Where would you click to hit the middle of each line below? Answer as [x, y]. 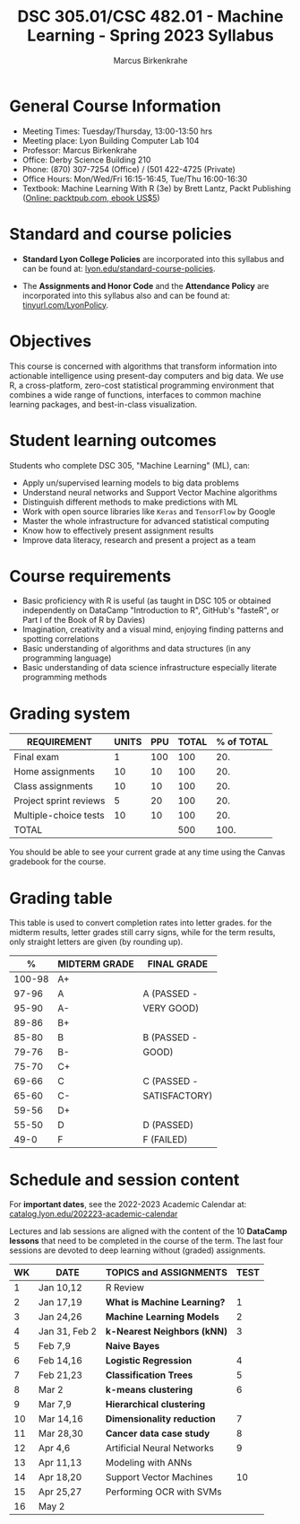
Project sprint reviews [60, 801]
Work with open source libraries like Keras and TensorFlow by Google [149, 511]
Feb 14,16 [61, 1361]
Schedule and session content [124, 1180]
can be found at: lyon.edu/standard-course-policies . [119, 268]
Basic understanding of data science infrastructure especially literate [150, 668]
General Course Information [115, 106]
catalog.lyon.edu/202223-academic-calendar [94, 1214]
